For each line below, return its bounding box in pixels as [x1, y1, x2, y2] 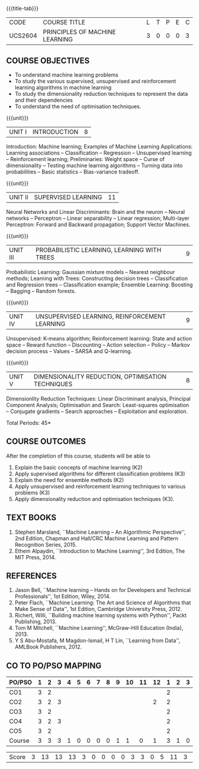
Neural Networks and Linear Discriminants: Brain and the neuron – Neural [6, 209, 185, 215]
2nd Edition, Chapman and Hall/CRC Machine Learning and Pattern [14, 534, 179, 542]
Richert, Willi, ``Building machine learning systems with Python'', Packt [14, 612, 187, 619]
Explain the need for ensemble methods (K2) [14, 476, 124, 483]
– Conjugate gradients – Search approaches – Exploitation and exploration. [6, 408, 188, 415]
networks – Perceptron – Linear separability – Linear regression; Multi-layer [6, 215, 190, 222]
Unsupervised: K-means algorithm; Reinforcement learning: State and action [6, 335, 192, 342]
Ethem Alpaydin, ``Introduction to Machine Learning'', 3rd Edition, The [14, 547, 185, 554]
